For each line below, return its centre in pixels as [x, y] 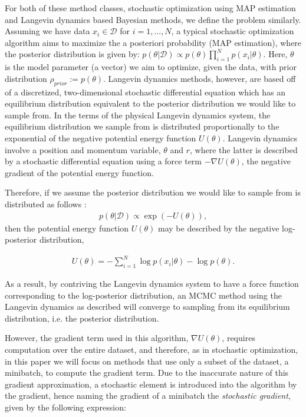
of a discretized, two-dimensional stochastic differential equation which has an [145, 92]
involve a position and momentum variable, [83, 149]
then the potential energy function [67, 228]
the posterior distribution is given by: [72, 54]
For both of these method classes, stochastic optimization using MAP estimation [150, 8]
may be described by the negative [219, 228]
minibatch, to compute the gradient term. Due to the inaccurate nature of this [147, 373]
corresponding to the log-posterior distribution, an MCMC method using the [143, 295]
